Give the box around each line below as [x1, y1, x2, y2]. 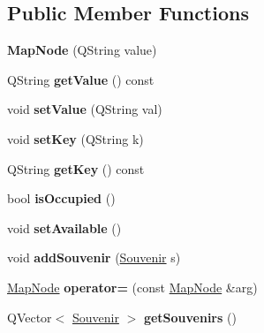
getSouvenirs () [143, 307, 237, 326]
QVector [7, 307, 52, 326]
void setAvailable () [7, 218, 122, 237]
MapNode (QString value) [7, 41, 157, 59]
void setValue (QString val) [7, 100, 162, 118]
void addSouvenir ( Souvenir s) [7, 248, 181, 267]
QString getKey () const [7, 159, 145, 178]
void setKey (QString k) [7, 129, 144, 148]
